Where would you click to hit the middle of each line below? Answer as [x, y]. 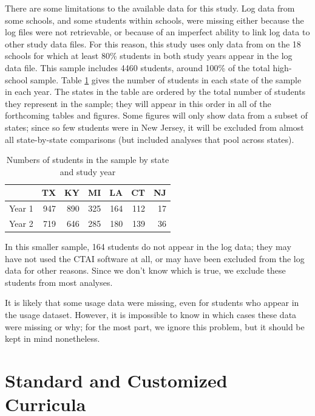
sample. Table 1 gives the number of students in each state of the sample [166, 79]
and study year [88, 171]
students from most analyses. [59, 282]
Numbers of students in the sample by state [88, 160]
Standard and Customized [116, 380]
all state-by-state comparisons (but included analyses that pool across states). [150, 139]
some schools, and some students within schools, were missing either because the [154, 20]
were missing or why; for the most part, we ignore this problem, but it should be [155, 326]
